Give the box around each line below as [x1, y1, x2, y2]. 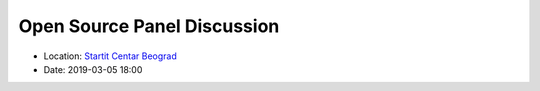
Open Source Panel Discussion [18, 15, 280, 37]
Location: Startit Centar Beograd [43, 50, 177, 62]
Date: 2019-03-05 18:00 [43, 63, 143, 75]
